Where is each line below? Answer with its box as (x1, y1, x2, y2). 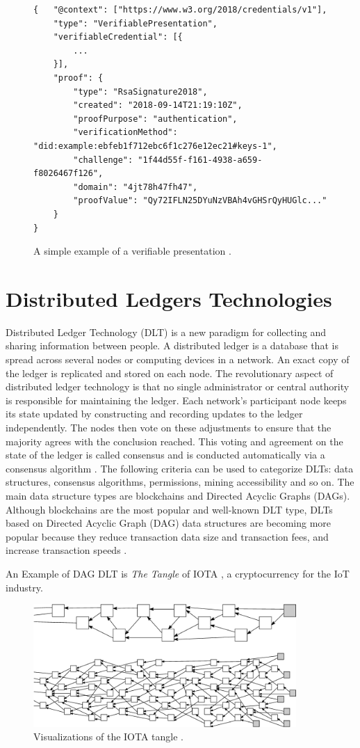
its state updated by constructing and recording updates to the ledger (6, 406, 303, 421)
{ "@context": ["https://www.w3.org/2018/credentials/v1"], (33, 5, 327, 15)
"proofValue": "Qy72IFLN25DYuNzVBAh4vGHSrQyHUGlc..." (73, 196, 327, 206)
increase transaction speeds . (6, 543, 127, 557)
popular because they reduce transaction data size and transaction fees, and (6, 529, 329, 543)
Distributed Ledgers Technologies (6, 284, 332, 312)
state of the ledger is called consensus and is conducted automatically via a (6, 447, 325, 462)
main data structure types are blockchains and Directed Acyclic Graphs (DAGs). (6, 488, 350, 502)
